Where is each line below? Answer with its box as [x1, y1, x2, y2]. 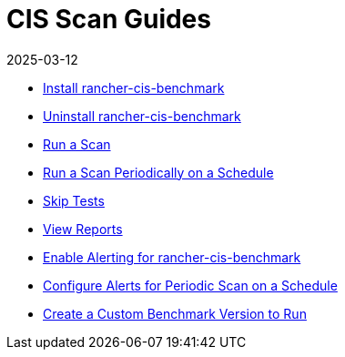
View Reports [43, 220, 123, 237]
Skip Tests [43, 192, 105, 209]
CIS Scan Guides [6, 4, 211, 35]
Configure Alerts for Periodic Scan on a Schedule [43, 277, 338, 293]
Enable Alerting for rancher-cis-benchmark [43, 249, 301, 265]
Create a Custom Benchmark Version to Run [43, 305, 307, 321]
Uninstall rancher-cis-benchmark [43, 107, 241, 124]
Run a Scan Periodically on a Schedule [43, 164, 274, 180]
